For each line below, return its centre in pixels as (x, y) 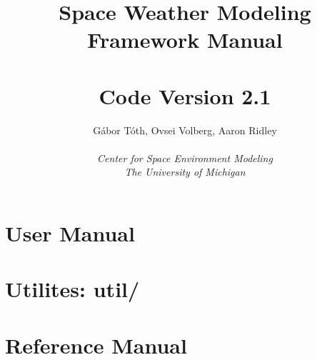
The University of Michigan (185, 172)
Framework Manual (185, 40)
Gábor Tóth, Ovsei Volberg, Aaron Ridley (185, 130)
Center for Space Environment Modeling (185, 157)
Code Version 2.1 (185, 95)
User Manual (70, 233)
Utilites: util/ (72, 289)
